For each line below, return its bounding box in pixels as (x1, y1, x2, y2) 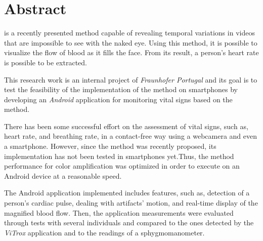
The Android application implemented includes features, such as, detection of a (4, 187, 250, 198)
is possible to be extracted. (4, 57, 87, 67)
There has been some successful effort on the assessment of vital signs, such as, (4, 120, 248, 131)
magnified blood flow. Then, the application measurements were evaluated (4, 207, 234, 218)
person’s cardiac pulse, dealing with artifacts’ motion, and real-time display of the (4, 197, 258, 208)
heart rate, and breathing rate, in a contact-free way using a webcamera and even (4, 131, 257, 141)
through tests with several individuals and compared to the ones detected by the (4, 217, 254, 228)
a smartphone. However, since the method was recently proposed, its (4, 141, 216, 151)
